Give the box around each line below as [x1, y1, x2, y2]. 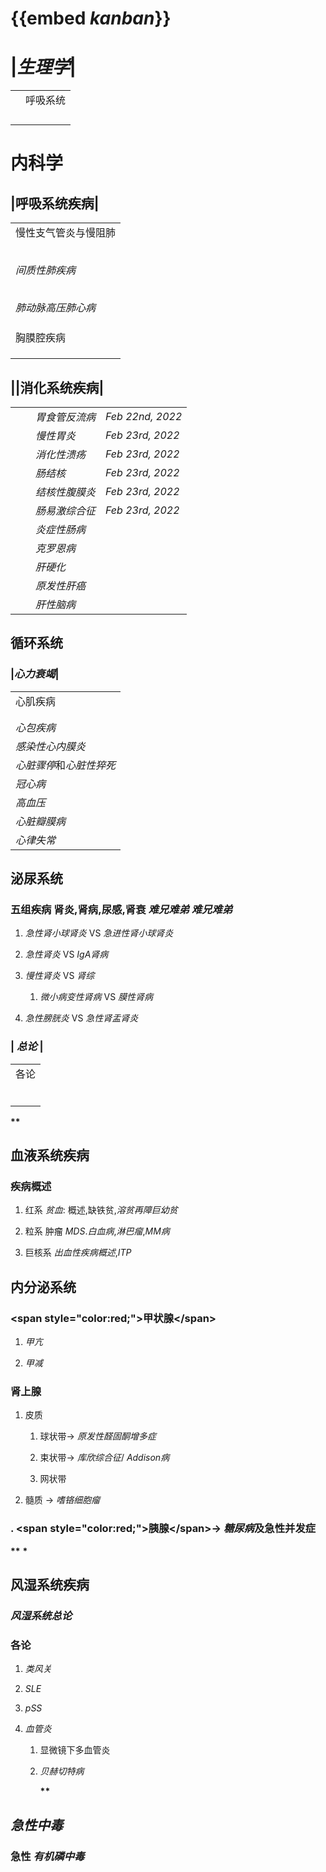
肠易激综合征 [35, 503, 97, 517]
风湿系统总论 [10, 1608, 73, 1622]
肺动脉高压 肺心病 [15, 301, 97, 315]
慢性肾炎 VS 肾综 [24, 970, 95, 982]
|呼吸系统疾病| [10, 195, 100, 212]
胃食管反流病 [35, 410, 97, 424]
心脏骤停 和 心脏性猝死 [15, 758, 117, 772]
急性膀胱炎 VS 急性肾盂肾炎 [24, 1012, 139, 1024]
